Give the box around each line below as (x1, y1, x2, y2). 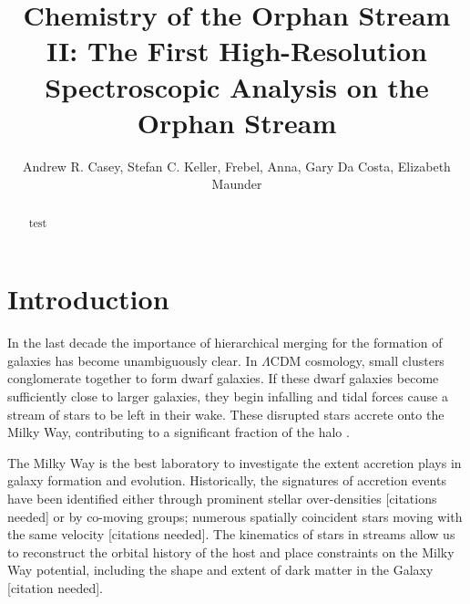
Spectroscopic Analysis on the (45, 68, 429, 105)
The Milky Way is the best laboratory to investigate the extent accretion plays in (7, 453, 462, 472)
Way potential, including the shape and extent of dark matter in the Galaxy (7, 560, 434, 579)
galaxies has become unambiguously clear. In (7, 350, 258, 370)
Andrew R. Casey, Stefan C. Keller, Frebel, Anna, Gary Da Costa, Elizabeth (23, 156, 451, 175)
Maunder (211, 174, 262, 193)
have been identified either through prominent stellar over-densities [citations (7, 489, 437, 508)
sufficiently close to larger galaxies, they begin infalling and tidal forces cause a (7, 387, 448, 406)
